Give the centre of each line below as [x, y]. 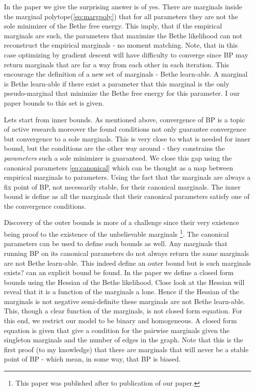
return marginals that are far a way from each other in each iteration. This [116, 64]
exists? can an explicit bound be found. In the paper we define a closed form [119, 272]
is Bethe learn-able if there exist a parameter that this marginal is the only [117, 83]
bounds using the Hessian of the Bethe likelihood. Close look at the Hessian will [124, 282]
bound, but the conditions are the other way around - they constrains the [115, 148]
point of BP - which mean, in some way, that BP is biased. [92, 359]
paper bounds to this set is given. [54, 102]
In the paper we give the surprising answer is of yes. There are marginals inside [123, 6]
